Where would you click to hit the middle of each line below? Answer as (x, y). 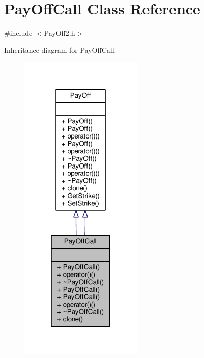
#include (18, 33)
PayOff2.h (60, 33)
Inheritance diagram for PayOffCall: (60, 50)
